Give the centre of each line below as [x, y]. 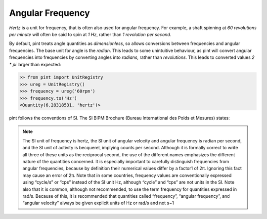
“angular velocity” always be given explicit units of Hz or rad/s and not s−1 [98, 203]
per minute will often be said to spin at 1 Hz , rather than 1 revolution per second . [90, 34]
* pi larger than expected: [35, 64]
